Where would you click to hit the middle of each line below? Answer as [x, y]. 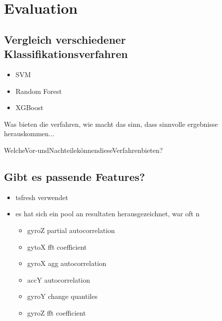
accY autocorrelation [59, 279]
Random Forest [39, 91]
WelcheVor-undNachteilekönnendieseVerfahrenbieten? [83, 150]
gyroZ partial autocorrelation [71, 230]
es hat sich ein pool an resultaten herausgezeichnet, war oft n [108, 214]
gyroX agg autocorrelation [67, 263]
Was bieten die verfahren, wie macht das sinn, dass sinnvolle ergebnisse [111, 124]
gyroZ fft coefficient [56, 312]
